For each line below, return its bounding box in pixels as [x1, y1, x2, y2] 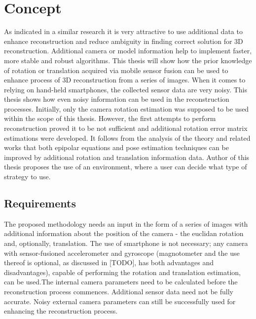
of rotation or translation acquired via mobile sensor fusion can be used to [4, 65, 228, 75]
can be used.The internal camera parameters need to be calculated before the [4, 277, 238, 287]
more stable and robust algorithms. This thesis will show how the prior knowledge [4, 55, 252, 65]
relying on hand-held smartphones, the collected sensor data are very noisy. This [4, 84, 247, 94]
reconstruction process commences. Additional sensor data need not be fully [4, 286, 233, 296]
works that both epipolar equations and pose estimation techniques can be [4, 142, 229, 153]
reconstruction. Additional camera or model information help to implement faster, [4, 45, 252, 56]
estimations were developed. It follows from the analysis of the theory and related [4, 132, 251, 143]
